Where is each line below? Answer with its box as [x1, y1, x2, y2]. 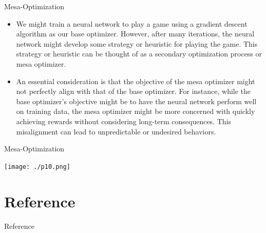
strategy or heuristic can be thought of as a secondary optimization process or [16, 48, 262, 59]
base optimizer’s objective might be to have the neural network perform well [16, 95, 257, 106]
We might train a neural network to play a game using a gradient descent [16, 18, 248, 29]
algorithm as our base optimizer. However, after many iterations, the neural [16, 28, 255, 39]
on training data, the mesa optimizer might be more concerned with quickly [16, 106, 255, 116]
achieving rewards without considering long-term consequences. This [16, 115, 231, 126]
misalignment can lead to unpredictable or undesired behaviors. [16, 126, 216, 137]
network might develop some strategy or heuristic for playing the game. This [16, 38, 258, 49]
